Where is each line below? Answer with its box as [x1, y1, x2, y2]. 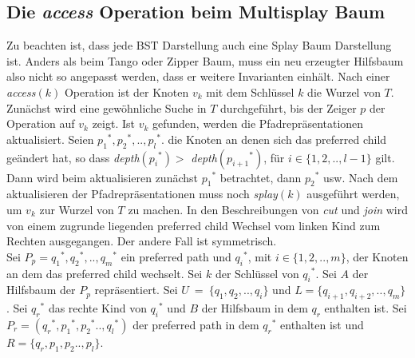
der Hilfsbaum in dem [201, 300, 308, 316]
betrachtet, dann [219, 169, 302, 185]
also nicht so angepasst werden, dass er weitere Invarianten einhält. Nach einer [6, 68, 390, 85]
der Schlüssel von [215, 265, 299, 281]
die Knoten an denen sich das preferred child [168, 130, 387, 147]
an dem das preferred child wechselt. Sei [6, 265, 203, 281]
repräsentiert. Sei [94, 281, 178, 298]
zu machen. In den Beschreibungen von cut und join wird [128, 201, 408, 217]
